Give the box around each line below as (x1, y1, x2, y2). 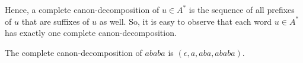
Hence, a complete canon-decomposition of (5, 4, 160, 15)
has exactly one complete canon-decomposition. (5, 26, 177, 39)
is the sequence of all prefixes (189, 4, 295, 15)
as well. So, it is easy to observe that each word (99, 15, 272, 27)
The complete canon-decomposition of (5, 46, 142, 58)
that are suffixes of (21, 15, 90, 27)
